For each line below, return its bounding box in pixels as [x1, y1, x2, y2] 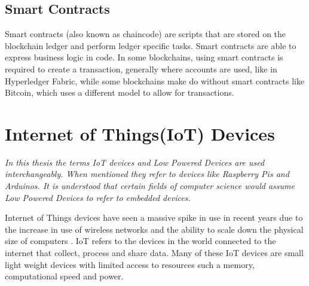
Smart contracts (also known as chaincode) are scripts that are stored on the [5, 28, 286, 40]
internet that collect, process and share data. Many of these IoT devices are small [5, 247, 304, 259]
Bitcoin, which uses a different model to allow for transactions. [5, 86, 234, 99]
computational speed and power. [5, 270, 124, 282]
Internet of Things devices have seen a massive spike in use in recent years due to [5, 211, 303, 224]
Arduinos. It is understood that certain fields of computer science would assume [5, 179, 295, 192]
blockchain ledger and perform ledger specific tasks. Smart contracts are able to [5, 39, 296, 51]
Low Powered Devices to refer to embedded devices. [5, 191, 191, 203]
